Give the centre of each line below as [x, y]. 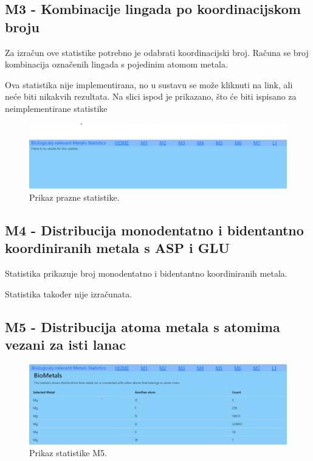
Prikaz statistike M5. [68, 453]
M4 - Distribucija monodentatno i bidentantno [154, 230]
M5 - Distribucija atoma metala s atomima [143, 326]
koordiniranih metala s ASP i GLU [117, 248]
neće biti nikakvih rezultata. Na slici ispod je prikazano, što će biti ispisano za [151, 96]
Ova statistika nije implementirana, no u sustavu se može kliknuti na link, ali [149, 84]
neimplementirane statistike [56, 108]
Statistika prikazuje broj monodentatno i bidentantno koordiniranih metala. [146, 273]
